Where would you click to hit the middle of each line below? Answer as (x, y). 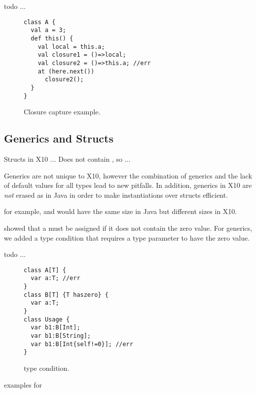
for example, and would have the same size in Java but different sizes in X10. (121, 211)
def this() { (52, 38)
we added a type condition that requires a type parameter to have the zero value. (127, 237)
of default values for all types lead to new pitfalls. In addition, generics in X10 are (128, 185)
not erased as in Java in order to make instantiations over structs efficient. (116, 195)
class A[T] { (45, 270)
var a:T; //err (55, 278)
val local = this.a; (71, 47)
